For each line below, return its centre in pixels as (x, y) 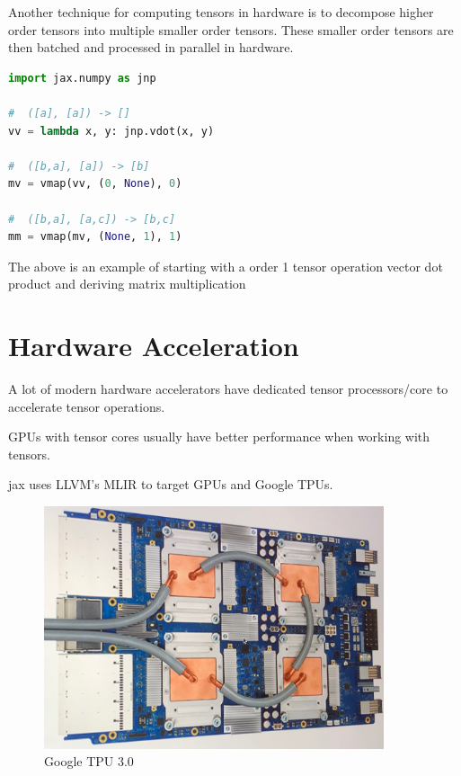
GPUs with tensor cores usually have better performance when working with (219, 437)
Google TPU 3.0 (89, 761)
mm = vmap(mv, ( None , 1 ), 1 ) (95, 237)
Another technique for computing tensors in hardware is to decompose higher (221, 12)
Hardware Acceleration (154, 346)
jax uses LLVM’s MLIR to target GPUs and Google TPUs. (171, 484)
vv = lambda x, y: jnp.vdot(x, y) (111, 131)
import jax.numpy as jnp (82, 78)
